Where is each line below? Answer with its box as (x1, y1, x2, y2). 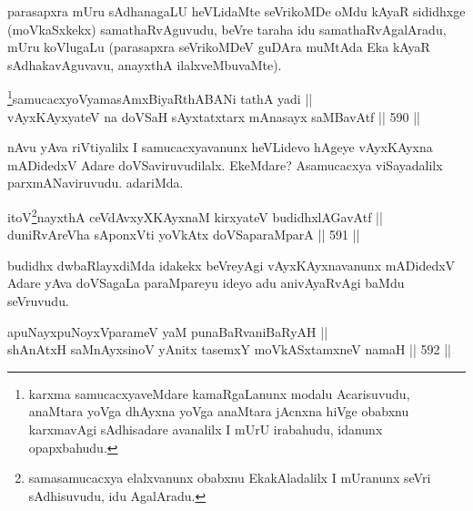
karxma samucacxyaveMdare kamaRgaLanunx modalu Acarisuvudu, (28, 383, 410, 403)
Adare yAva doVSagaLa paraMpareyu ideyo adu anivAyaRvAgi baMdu (7, 273, 405, 292)
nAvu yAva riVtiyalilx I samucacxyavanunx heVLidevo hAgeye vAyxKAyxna (7, 138, 433, 157)
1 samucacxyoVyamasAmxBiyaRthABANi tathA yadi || (7, 87, 313, 108)
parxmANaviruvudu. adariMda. (7, 173, 184, 192)
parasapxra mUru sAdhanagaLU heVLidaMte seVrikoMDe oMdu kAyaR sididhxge (7, 2, 466, 20)
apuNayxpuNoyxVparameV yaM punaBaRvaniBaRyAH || (7, 322, 328, 341)
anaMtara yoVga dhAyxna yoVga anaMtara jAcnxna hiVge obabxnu (28, 402, 409, 421)
